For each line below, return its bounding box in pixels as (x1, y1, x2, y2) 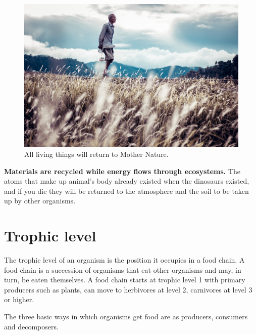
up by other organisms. (4, 195, 76, 206)
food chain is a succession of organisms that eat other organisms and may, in (4, 264, 241, 275)
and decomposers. (4, 321, 59, 331)
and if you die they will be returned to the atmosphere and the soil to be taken (4, 185, 249, 196)
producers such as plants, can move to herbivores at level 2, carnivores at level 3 (4, 284, 252, 295)
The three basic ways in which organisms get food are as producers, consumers (4, 311, 248, 322)
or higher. (4, 294, 34, 305)
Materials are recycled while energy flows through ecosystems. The (4, 165, 241, 176)
